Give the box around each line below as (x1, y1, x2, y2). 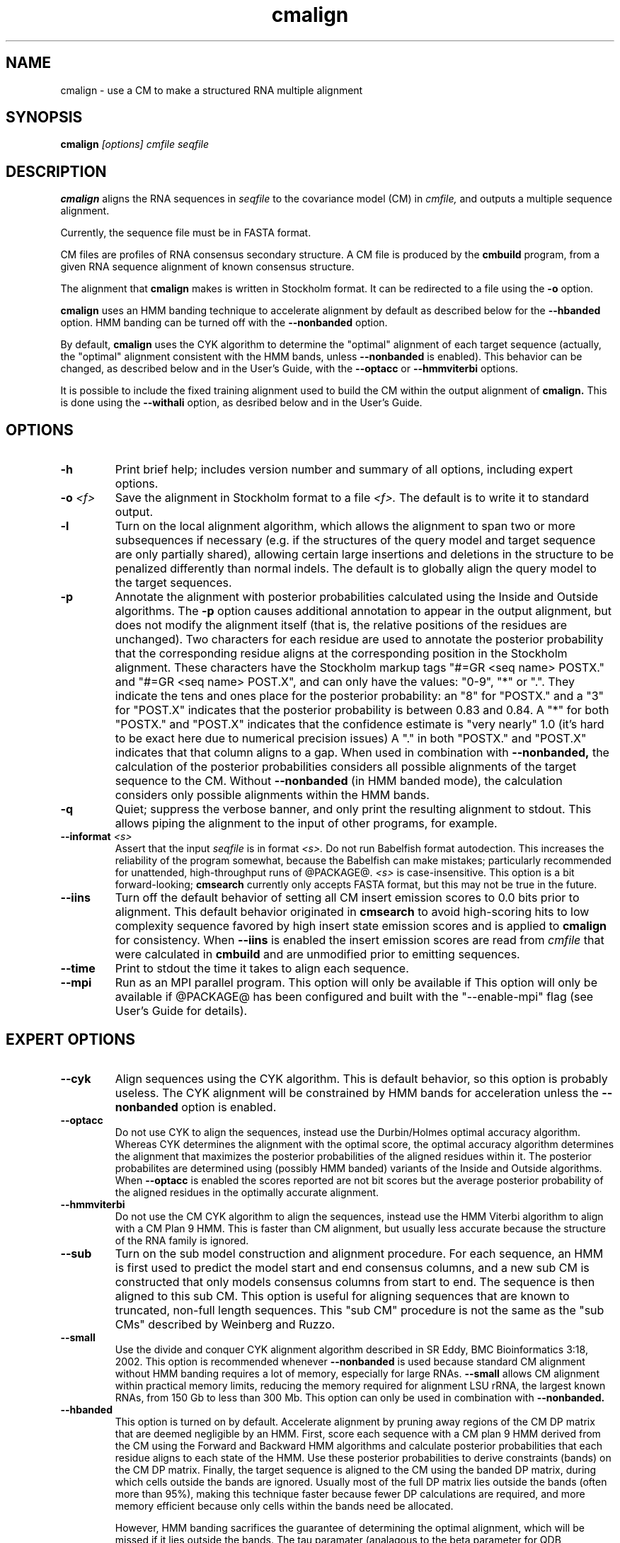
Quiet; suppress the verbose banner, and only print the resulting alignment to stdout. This (115, 802, 592, 817)
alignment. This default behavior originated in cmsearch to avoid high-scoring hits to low (115, 905, 590, 919)
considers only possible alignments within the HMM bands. (115, 788, 430, 803)
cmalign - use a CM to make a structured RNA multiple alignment (60, 84, 363, 96)
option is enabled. (181, 1099, 277, 1114)
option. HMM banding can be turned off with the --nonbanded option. (60, 316, 388, 329)
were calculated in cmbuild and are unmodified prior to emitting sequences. (115, 947, 520, 962)
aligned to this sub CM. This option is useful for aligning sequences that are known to (115, 1288, 570, 1303)
